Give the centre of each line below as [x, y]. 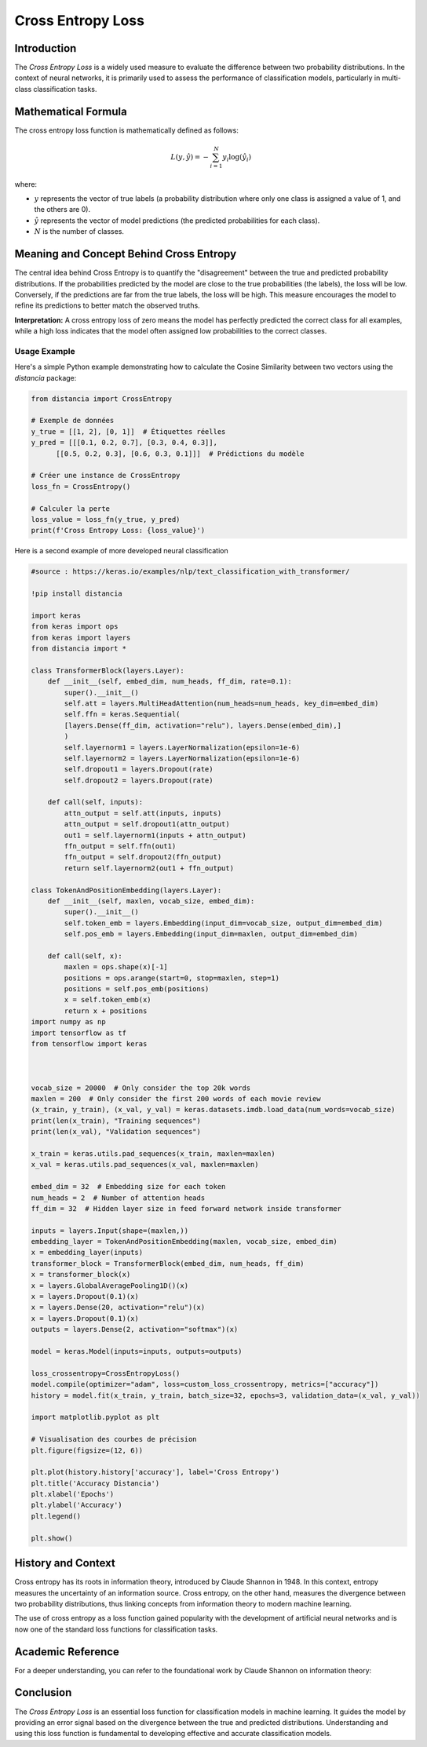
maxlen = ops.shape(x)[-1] [116, 967]
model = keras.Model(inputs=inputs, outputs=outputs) [137, 1351]
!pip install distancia [77, 594]
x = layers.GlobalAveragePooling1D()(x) [109, 1286]
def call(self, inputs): [95, 802]
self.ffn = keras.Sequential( [122, 715]
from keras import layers [81, 637]
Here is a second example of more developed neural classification [121, 551]
